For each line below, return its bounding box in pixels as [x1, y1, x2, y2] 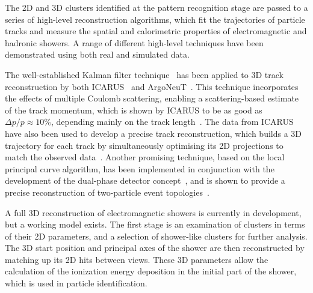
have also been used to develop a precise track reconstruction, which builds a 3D [5, 127, 302, 139]
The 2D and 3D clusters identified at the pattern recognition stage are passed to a [5, 1, 308, 13]
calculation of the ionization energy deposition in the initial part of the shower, [5, 265, 297, 277]
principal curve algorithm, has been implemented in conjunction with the [5, 162, 274, 175]
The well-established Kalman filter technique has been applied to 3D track [5, 68, 284, 80]
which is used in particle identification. [5, 277, 147, 289]
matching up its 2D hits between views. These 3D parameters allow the [5, 253, 268, 265]
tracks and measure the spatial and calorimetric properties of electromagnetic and [5, 25, 307, 37]
